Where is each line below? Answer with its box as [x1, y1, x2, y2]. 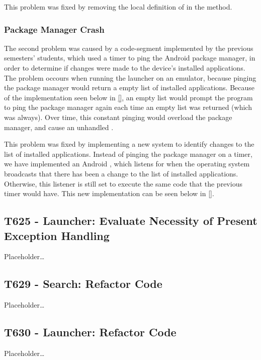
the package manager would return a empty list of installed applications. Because [4, 82, 254, 93]
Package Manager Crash [4, 23, 105, 35]
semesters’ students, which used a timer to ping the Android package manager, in [4, 52, 255, 63]
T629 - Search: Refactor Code [4, 276, 162, 291]
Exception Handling [4, 227, 110, 243]
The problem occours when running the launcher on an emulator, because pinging [4, 72, 256, 83]
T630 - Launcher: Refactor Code [4, 324, 177, 340]
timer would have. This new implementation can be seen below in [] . [4, 188, 214, 199]
